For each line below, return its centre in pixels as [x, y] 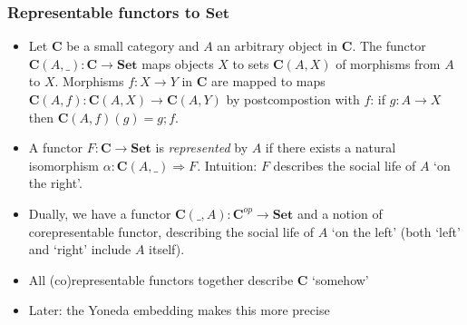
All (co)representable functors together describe [161, 279]
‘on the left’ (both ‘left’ [396, 231]
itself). [167, 249]
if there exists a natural [331, 148]
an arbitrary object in [277, 46]
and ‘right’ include [80, 249]
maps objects [178, 63]
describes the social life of [345, 165]
